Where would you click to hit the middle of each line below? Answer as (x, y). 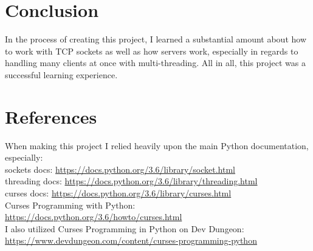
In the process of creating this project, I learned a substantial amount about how (156, 39)
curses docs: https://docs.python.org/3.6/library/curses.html (118, 193)
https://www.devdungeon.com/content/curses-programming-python (131, 240)
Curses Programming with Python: (70, 205)
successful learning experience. (61, 74)
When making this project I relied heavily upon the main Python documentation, (157, 145)
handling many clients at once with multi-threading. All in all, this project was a (155, 63)
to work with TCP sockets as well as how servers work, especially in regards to (152, 51)
